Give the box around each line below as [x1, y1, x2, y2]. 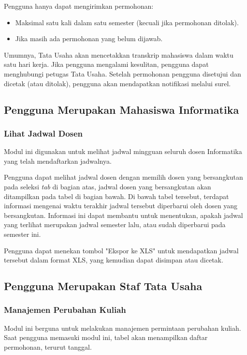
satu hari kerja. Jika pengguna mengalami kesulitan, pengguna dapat [4, 59, 209, 69]
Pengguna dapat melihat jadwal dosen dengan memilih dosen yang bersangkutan [4, 172, 243, 182]
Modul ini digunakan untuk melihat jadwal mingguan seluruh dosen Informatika [4, 146, 242, 156]
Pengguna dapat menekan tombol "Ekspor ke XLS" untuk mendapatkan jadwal [4, 245, 239, 255]
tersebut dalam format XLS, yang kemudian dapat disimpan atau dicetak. [4, 255, 223, 265]
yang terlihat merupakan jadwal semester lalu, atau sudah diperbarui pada [4, 219, 226, 230]
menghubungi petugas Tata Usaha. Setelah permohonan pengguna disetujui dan [4, 68, 241, 78]
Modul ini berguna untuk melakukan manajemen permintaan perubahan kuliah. [4, 323, 241, 333]
